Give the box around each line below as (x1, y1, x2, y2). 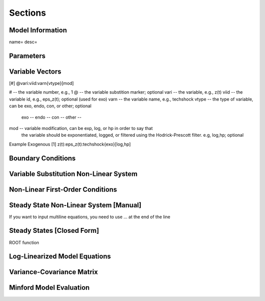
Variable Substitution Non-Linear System (9, 170, 138, 178)
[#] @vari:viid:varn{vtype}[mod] (9, 80, 74, 86)
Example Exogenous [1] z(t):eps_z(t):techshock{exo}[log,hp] (9, 141, 131, 147)
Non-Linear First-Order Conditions (9, 185, 117, 194)
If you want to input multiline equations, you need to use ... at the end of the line (9, 214, 170, 220)
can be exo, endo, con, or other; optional (9, 103, 92, 109)
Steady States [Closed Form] (9, 226, 99, 235)
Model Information (9, 26, 67, 34)
